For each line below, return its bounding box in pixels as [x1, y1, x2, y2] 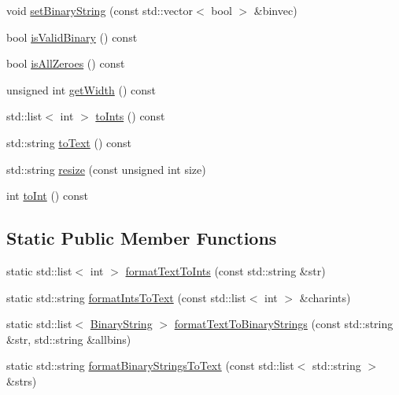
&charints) [299, 289, 351, 305]
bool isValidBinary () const [6, 28, 138, 45]
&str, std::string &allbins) [6, 330, 131, 347]
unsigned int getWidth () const [6, 81, 156, 98]
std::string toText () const [6, 134, 131, 150]
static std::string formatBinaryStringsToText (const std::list [6, 357, 294, 374]
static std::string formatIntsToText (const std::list [6, 289, 246, 305]
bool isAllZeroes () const [6, 55, 125, 72]
